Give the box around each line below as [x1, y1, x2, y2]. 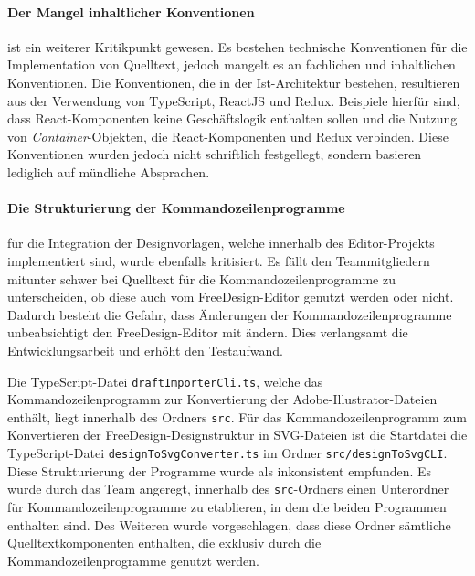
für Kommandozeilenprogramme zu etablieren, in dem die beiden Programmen [7, 496, 447, 516]
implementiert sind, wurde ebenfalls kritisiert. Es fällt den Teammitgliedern [7, 251, 430, 270]
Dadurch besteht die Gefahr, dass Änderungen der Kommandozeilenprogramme [7, 304, 452, 324]
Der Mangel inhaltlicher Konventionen [7, 2, 255, 21]
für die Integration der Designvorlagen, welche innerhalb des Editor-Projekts [7, 233, 435, 252]
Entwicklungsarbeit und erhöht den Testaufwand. [7, 340, 283, 359]
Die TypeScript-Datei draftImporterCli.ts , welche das [7, 371, 323, 390]
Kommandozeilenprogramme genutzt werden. [7, 550, 259, 570]
